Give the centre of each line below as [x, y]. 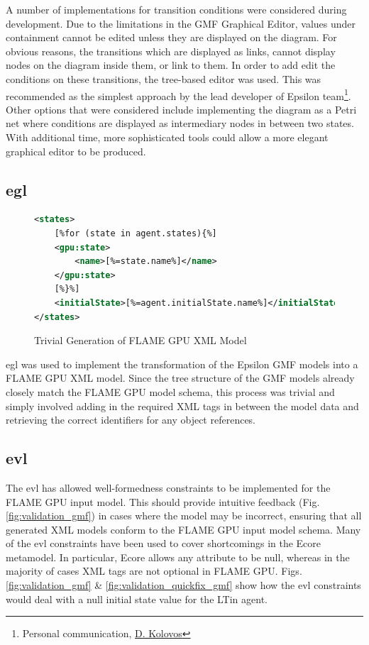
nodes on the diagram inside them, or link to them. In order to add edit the [171, 65]
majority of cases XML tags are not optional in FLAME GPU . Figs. [154, 571]
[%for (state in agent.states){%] [136, 233]
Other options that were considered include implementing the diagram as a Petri [181, 109]
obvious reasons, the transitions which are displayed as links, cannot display [171, 51]
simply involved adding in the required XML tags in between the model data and [182, 406]
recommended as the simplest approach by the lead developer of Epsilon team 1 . [178, 94]
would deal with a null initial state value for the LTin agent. [137, 599]
